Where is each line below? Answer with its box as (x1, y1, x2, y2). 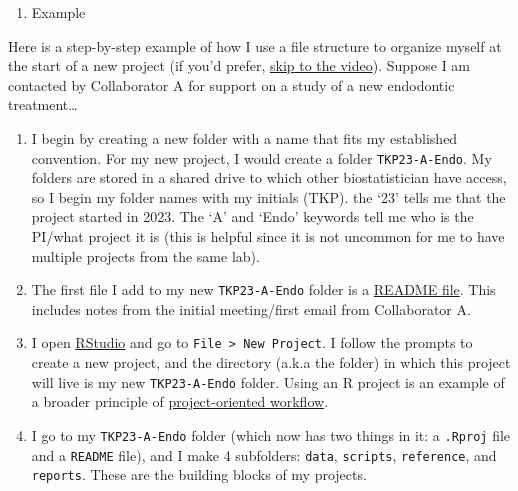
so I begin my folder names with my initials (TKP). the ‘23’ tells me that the (31, 186, 506, 207)
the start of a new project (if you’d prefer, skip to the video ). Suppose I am (8, 55, 471, 76)
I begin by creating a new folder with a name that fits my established (31, 127, 458, 148)
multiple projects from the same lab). (31, 245, 260, 266)
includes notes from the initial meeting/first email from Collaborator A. (31, 298, 471, 319)
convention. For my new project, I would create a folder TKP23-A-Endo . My (31, 147, 492, 168)
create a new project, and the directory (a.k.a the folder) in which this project (31, 352, 511, 373)
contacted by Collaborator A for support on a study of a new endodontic (8, 74, 455, 95)
